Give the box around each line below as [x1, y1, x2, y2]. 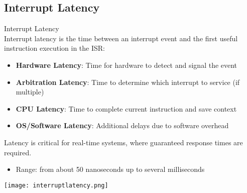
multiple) [16, 86, 44, 97]
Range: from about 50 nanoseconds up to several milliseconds [16, 164, 205, 174]
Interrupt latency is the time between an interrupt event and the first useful [4, 33, 238, 43]
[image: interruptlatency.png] [4, 181, 108, 189]
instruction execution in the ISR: [4, 43, 105, 53]
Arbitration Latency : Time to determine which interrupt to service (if [16, 76, 240, 87]
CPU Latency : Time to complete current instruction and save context [16, 103, 237, 114]
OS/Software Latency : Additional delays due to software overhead [16, 120, 229, 131]
